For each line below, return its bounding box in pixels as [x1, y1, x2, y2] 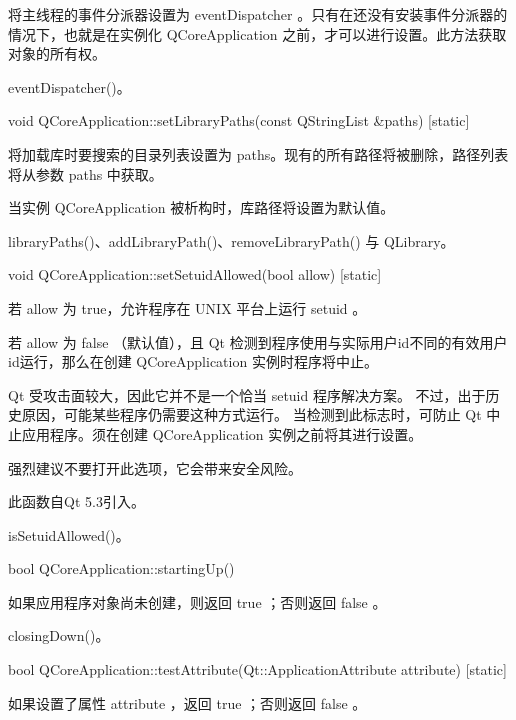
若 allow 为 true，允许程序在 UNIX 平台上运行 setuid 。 [8, 297, 367, 318]
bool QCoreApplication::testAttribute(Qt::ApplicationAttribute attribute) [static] [8, 659, 507, 680]
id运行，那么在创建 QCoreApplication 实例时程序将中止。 [8, 351, 378, 372]
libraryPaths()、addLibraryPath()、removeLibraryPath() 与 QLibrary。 [8, 230, 455, 251]
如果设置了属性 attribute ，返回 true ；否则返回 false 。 [8, 692, 367, 713]
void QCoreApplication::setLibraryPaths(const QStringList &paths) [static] [8, 110, 470, 131]
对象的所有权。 [8, 43, 106, 64]
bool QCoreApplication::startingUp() [8, 558, 235, 579]
